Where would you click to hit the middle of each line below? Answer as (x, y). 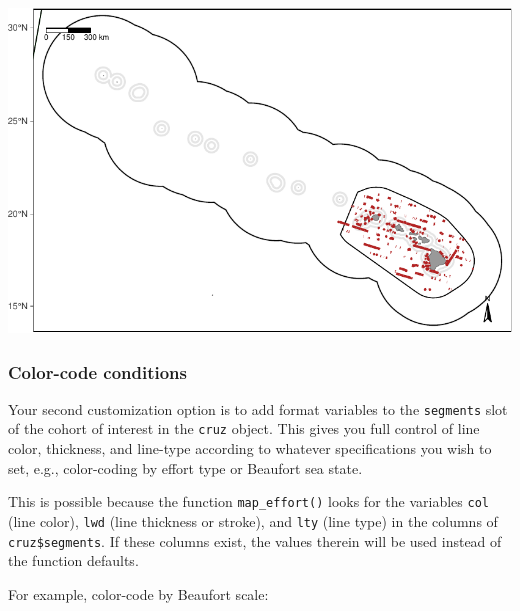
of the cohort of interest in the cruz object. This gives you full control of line (244, 428)
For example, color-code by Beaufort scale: (138, 593)
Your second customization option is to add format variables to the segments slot (258, 408)
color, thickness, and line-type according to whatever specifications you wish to (250, 448)
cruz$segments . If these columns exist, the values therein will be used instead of (255, 540)
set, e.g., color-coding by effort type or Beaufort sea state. (185, 467)
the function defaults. (73, 560)
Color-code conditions (97, 371)
